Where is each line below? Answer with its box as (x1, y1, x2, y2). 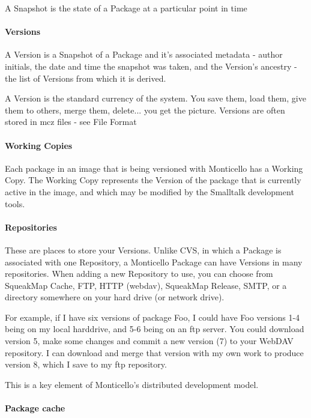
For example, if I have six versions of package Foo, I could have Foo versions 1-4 (5, 310, 300, 323)
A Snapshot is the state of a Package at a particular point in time (5, 2, 247, 14)
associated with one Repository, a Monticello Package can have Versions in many (5, 255, 303, 268)
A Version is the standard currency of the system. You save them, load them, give (5, 92, 306, 104)
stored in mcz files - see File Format (5, 115, 137, 128)
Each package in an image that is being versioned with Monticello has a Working (5, 162, 303, 174)
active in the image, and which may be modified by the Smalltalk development (5, 185, 294, 198)
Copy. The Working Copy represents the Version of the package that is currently (5, 174, 301, 186)
